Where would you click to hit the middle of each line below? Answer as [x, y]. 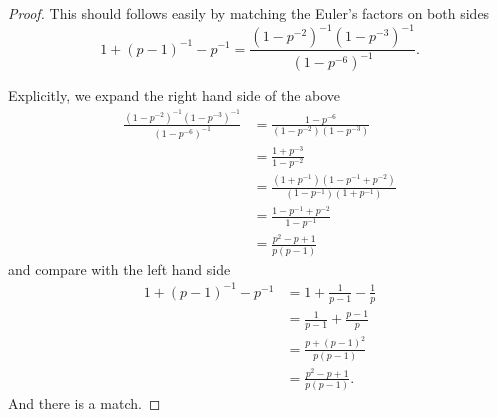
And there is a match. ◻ [84, 403]
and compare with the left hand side [119, 268]
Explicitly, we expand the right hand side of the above [174, 95]
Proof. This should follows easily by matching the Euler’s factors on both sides [249, 13]
